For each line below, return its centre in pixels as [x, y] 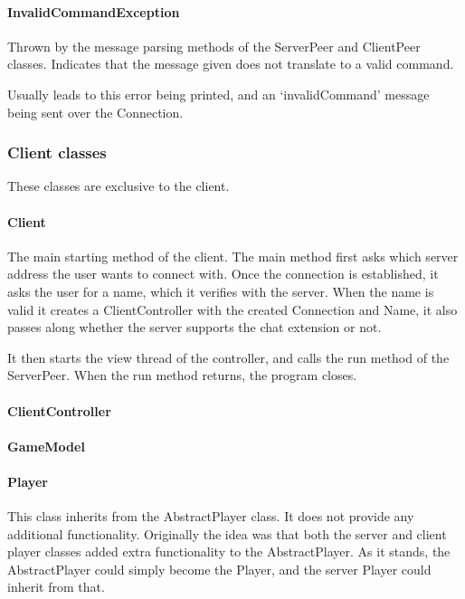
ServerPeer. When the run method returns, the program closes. [182, 375]
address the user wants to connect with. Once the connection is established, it [223, 274]
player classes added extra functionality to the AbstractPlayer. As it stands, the [229, 551]
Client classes [57, 152]
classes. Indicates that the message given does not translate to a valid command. [231, 64]
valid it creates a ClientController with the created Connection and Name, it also [232, 309]
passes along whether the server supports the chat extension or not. [195, 327]
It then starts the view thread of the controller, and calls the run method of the [228, 357]
